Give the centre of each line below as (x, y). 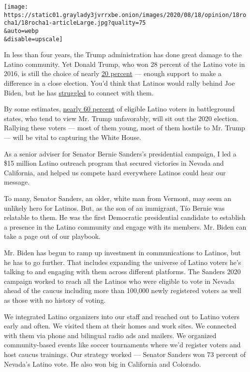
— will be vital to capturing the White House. (73, 137)
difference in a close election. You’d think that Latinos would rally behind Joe (119, 83)
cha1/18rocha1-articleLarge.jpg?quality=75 (75, 23)
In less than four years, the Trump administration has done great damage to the (123, 54)
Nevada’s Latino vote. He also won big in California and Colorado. (103, 364)
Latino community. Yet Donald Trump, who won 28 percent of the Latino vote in (125, 64)
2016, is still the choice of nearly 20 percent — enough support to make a (113, 73)
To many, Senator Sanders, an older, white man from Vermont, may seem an (118, 198)
